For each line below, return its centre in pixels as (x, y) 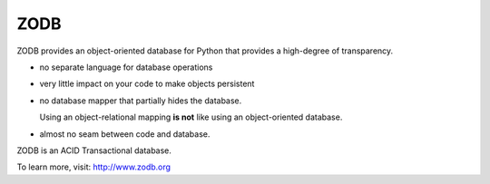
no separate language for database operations (126, 67)
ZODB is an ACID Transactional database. (94, 150)
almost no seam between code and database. (125, 134)
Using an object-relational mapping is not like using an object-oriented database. (191, 117)
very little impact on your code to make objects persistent (147, 84)
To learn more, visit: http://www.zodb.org (94, 167)
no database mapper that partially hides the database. (141, 101)
